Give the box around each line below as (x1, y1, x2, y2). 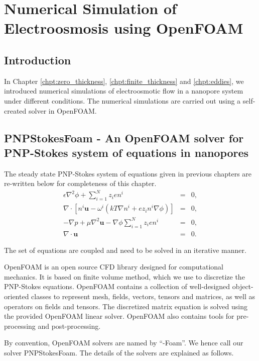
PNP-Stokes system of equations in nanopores (4, 144, 249, 160)
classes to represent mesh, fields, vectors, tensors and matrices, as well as (31, 291, 255, 302)
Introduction (4, 52, 71, 67)
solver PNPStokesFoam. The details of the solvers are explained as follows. (4, 347, 234, 357)
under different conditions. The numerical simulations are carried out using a (4, 95, 241, 106)
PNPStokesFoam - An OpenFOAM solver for (4, 130, 244, 145)
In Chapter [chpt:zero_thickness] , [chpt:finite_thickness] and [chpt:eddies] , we (4, 75, 244, 86)
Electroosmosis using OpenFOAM (4, 18, 243, 38)
